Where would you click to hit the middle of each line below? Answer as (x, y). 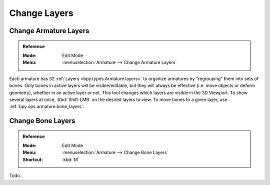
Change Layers (41, 13)
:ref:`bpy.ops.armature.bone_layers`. (47, 106)
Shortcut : (33, 159)
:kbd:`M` (71, 159)
